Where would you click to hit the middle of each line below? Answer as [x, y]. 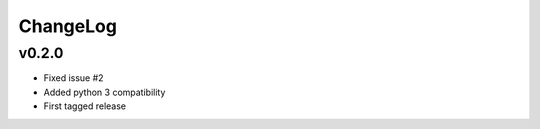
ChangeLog [67, 26]
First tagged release [85, 106]
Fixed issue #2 [73, 78]
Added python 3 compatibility [104, 92]
